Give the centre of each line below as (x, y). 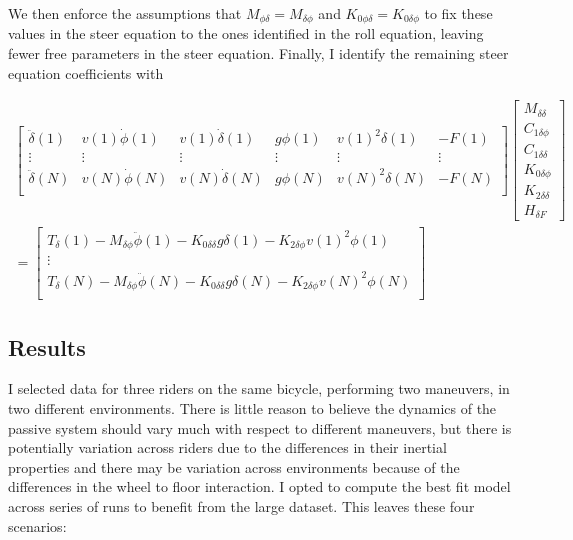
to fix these (458, 13)
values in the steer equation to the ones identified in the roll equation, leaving (246, 33)
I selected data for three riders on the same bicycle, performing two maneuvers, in (259, 388)
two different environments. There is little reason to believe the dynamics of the (252, 408)
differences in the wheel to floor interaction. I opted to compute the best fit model (259, 486)
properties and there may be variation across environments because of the (234, 466)
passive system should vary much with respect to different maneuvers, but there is (260, 427)
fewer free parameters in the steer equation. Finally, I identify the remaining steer (258, 53)
